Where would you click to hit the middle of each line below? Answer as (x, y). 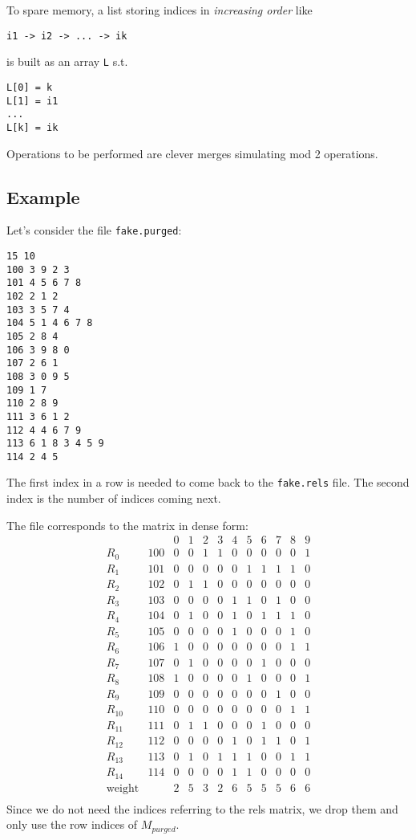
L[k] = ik (32, 127)
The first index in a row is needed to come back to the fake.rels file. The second (208, 482)
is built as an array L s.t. (67, 61)
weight (123, 788)
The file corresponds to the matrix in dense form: (127, 525)
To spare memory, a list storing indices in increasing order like (160, 10)
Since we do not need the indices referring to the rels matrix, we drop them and (202, 808)
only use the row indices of (72, 824)
